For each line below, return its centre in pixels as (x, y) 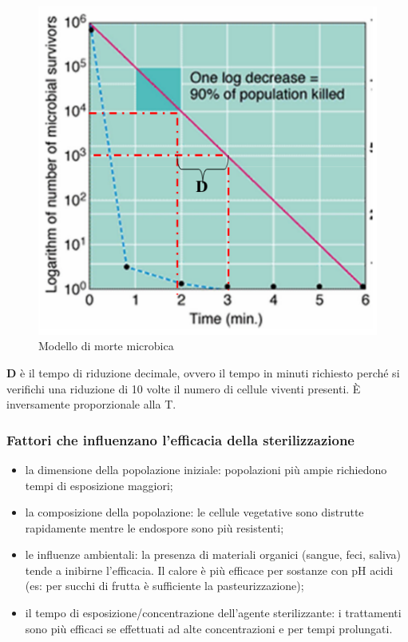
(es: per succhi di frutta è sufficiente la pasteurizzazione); (164, 586)
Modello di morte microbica (106, 346)
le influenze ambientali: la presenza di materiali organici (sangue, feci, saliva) (213, 554)
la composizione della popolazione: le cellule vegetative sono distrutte (194, 512)
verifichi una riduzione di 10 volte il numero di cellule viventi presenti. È (184, 388)
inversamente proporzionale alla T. (91, 404)
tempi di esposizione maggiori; (99, 485)
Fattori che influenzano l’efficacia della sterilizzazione (180, 439)
